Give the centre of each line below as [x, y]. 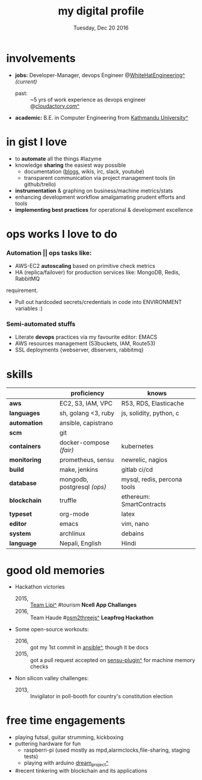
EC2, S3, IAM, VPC [86, 403]
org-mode [74, 514]
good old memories [56, 570]
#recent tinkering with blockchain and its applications [81, 771]
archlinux [72, 534]
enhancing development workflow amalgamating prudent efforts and [100, 197]
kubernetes [137, 447]
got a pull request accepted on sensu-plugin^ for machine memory [112, 660]
